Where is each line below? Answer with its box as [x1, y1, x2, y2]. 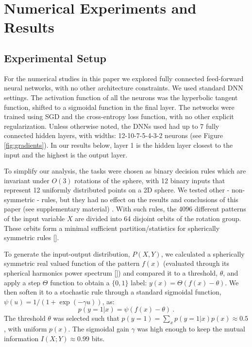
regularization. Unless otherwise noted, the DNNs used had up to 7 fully [4, 121, 219, 131]
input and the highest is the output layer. [4, 149, 128, 159]
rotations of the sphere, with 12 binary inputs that [74, 175, 225, 185]
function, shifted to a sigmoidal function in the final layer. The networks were [4, 102, 235, 112]
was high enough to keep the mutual [137, 324, 245, 334]
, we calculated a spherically [161, 248, 245, 259]
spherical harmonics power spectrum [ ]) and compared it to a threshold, [4, 268, 218, 278]
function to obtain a [50, 277, 110, 287]
